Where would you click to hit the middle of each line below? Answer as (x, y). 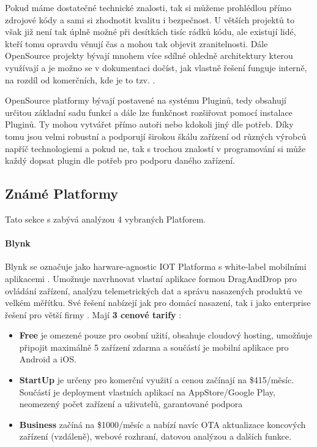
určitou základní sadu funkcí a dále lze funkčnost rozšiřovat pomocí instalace (149, 112)
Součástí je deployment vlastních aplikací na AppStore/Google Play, (147, 392)
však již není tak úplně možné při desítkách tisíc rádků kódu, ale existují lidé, (151, 32)
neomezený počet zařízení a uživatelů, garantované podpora (131, 404)
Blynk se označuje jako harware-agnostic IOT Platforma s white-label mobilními (156, 266)
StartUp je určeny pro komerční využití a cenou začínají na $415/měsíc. (157, 380)
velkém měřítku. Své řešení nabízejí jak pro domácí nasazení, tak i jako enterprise (158, 303)
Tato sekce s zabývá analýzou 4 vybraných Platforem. (106, 219)
